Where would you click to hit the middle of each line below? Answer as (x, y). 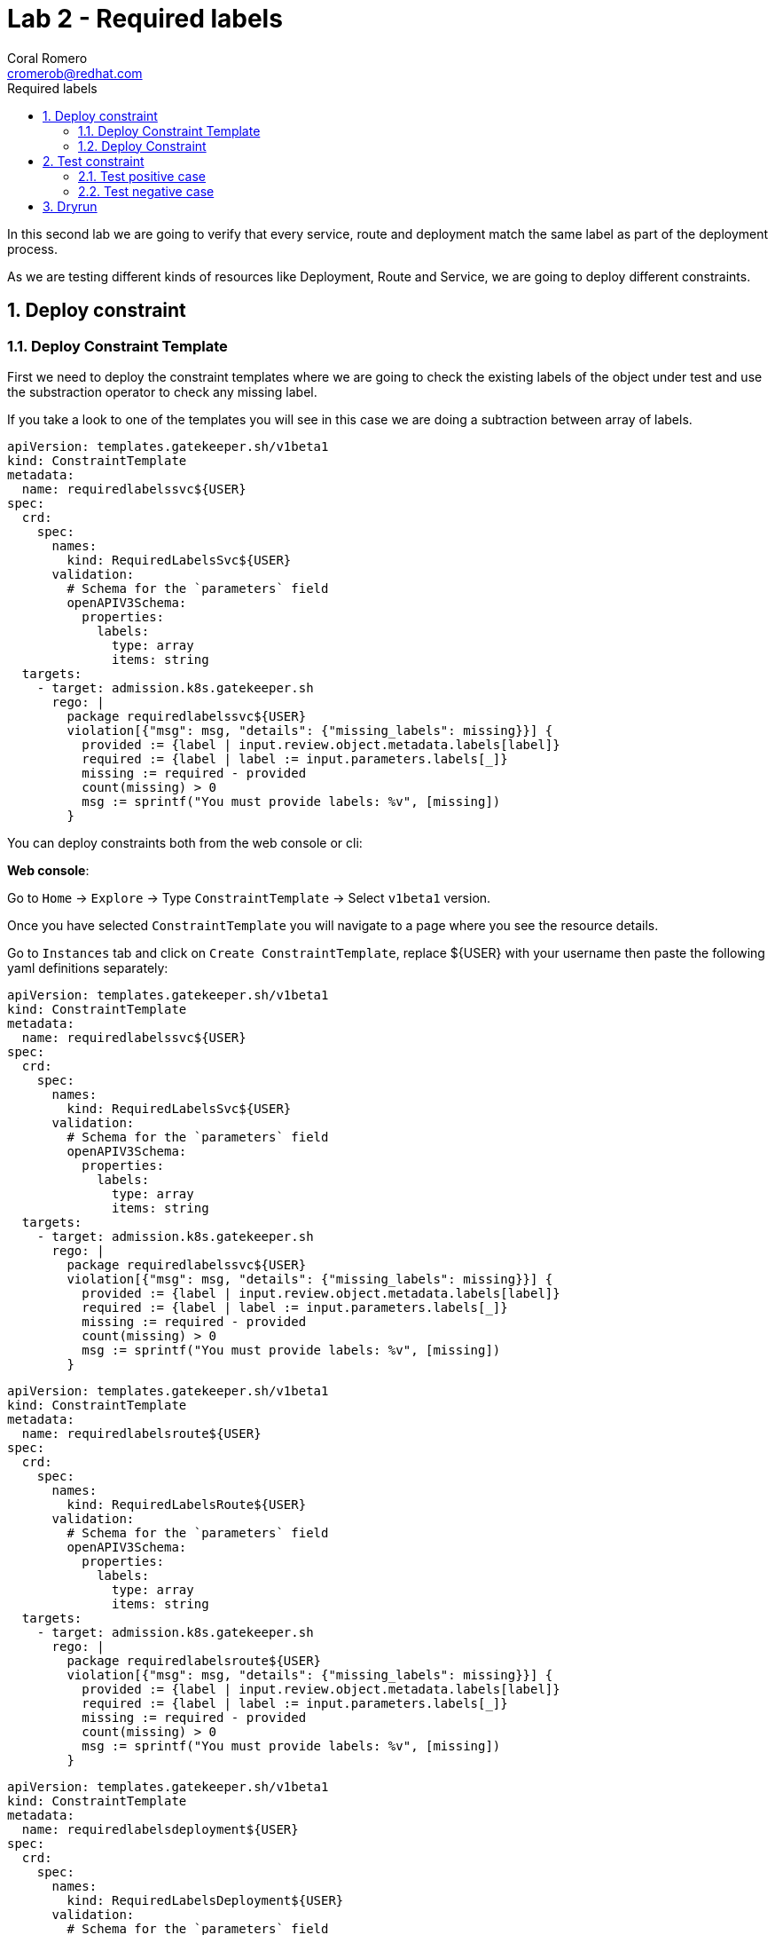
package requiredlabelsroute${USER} (194, 1660)
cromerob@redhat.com (75, 73)
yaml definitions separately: (88, 967)
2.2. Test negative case (146, 191)
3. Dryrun (70, 206)
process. (32, 249)
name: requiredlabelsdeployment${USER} (160, 1829)
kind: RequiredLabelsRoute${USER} (187, 1504)
